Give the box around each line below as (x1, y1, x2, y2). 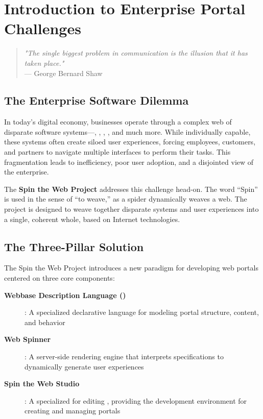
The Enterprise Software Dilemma (4, 92, 189, 108)
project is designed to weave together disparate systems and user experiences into (4, 204, 259, 214)
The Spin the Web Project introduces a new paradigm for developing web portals (4, 262, 258, 273)
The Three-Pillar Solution (4, 238, 144, 254)
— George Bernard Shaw (24, 67, 103, 78)
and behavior (25, 316, 65, 327)
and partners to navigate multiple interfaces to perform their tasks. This (4, 146, 231, 157)
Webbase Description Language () (4, 289, 126, 300)
